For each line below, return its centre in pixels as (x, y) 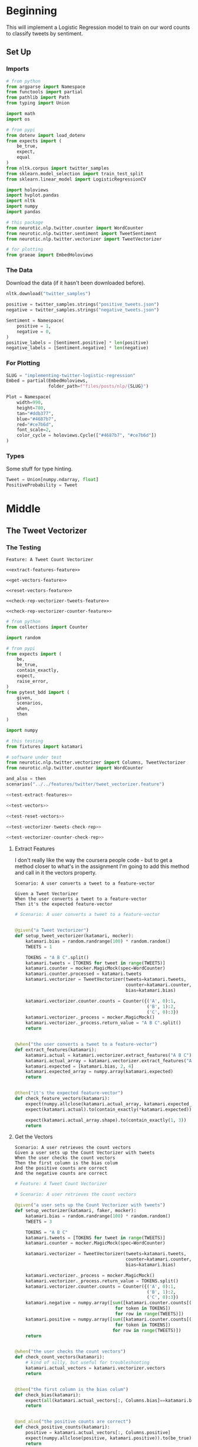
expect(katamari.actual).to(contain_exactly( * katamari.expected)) (109, 1109)
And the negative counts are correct (61, 1173)
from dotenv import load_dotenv (46, 135)
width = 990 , (30, 402)
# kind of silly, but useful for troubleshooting (88, 1363)
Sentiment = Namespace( (35, 321)
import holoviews (27, 190)
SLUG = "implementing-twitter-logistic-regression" (71, 375)
